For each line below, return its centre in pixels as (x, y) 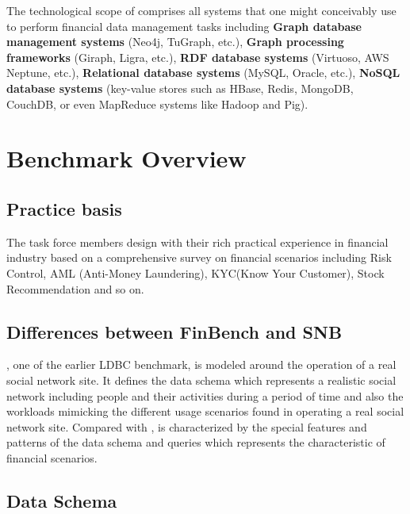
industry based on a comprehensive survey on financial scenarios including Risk (199, 257)
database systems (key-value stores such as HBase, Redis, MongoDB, (180, 88)
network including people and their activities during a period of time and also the (205, 395)
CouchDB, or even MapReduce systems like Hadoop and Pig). (157, 104)
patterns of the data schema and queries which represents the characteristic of (196, 442)
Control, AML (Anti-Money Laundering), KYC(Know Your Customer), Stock (195, 272)
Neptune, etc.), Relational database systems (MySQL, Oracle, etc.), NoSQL (203, 73)
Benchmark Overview (126, 158)
